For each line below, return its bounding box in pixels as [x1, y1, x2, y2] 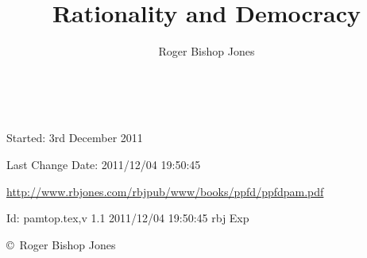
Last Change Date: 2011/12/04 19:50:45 [6, 156, 201, 172]
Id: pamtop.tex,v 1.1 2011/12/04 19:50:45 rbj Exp [6, 210, 249, 226]
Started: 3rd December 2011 [6, 129, 143, 146]
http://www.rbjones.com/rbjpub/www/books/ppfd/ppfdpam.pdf [6, 183, 324, 199]
